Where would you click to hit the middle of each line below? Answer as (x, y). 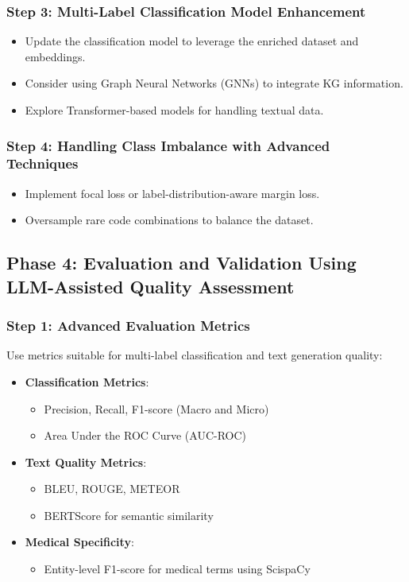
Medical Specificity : (79, 542)
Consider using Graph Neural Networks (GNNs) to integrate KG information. (214, 83)
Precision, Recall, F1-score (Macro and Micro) (156, 408)
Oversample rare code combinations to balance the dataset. (169, 220)
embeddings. (55, 56)
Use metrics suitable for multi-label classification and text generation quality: (195, 355)
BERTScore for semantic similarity (129, 515)
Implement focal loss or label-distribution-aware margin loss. (172, 193)
